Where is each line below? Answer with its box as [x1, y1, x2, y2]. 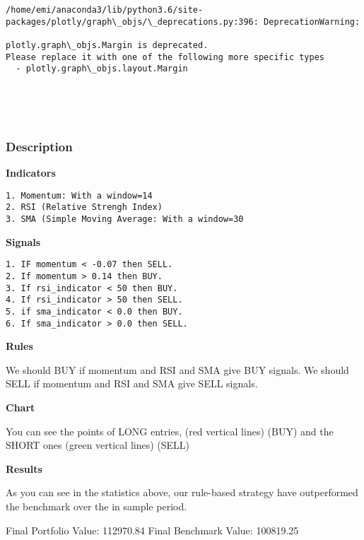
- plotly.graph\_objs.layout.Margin [16, 64, 188, 74]
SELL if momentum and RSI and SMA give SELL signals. [6, 376, 258, 391]
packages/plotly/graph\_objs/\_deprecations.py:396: [6, 16, 259, 27]
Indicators [6, 165, 56, 180]
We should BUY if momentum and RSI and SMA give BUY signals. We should [6, 362, 349, 377]
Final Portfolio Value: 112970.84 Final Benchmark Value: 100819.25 [6, 522, 299, 537]
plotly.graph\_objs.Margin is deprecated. [6, 40, 209, 50]
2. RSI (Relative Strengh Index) [6, 202, 163, 213]
